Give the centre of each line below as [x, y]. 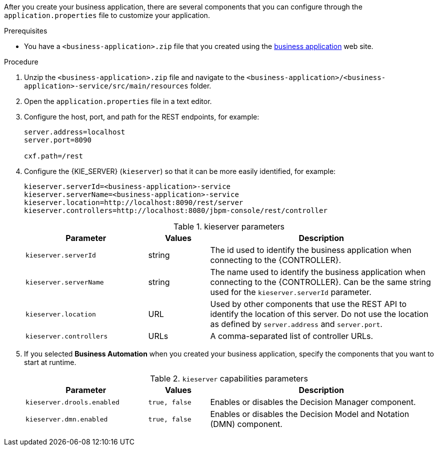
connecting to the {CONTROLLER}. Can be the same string [320, 282]
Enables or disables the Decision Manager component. [313, 402]
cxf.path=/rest [54, 156]
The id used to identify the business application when [311, 250]
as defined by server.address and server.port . [296, 324]
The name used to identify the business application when [318, 272]
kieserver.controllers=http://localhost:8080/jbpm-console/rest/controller [176, 210]
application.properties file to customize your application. [107, 15]
